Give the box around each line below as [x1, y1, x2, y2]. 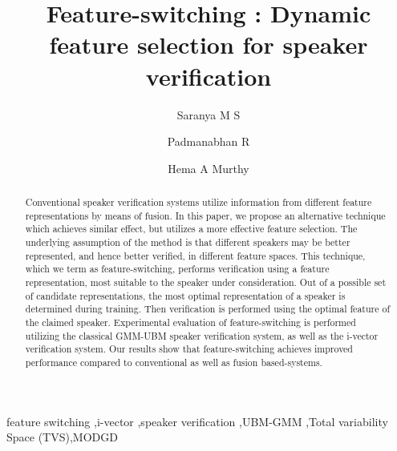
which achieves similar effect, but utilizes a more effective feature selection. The [25, 222, 358, 236]
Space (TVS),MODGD [6, 429, 118, 445]
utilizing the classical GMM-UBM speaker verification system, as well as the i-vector [25, 328, 379, 342]
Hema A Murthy [168, 159, 249, 176]
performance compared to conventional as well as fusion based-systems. [25, 355, 322, 368]
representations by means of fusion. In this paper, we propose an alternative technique [25, 208, 386, 222]
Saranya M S [176, 106, 241, 123]
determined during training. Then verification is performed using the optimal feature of [25, 302, 391, 316]
